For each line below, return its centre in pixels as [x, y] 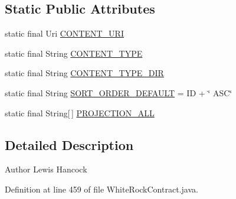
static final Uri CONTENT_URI [64, 33]
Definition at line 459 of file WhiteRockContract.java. [101, 189]
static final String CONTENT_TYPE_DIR [84, 73]
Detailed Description [69, 144]
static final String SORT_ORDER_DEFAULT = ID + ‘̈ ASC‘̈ [119, 92]
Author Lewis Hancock [46, 169]
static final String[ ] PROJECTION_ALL [80, 112]
